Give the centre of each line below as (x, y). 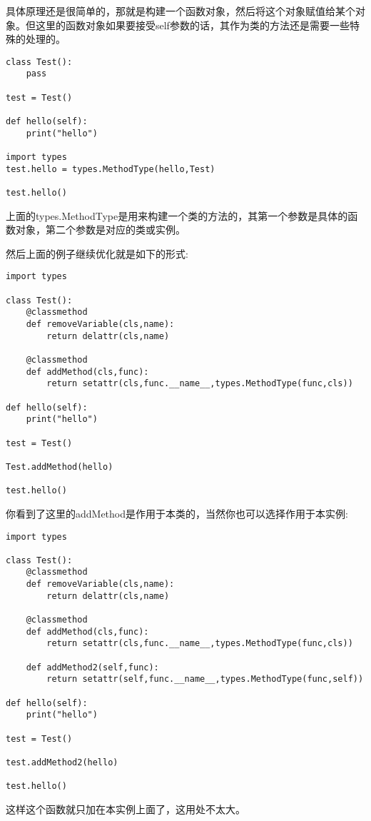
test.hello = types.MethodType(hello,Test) (111, 169)
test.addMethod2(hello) (62, 762)
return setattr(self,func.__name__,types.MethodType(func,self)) (205, 679)
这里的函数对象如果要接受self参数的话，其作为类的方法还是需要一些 (192, 25)
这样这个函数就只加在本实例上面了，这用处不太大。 (126, 809)
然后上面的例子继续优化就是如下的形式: (97, 253)
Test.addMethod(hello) (60, 467)
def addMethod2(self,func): (92, 667)
